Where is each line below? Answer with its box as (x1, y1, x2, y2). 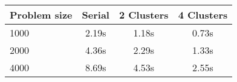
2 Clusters (118, 8, 169, 22)
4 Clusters (178, 8, 228, 22)
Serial (82, 8, 109, 22)
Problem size (10, 8, 73, 22)
